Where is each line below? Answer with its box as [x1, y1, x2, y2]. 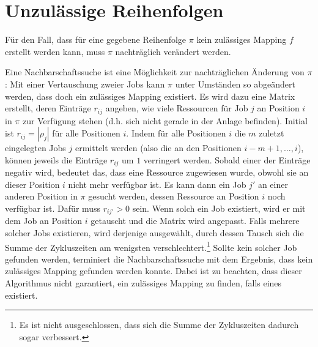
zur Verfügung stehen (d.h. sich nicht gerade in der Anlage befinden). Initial [22, 114, 308, 127]
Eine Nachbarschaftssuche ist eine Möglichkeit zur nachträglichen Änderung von [5, 65, 305, 78]
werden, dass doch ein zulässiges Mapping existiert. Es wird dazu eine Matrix [5, 89, 295, 102]
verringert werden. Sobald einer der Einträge [143, 153, 311, 166]
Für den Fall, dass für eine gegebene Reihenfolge [5, 33, 187, 46]
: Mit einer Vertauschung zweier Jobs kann [5, 77, 165, 90]
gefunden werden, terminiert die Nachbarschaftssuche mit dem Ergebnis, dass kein [5, 252, 313, 265]
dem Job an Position [5, 214, 83, 227]
